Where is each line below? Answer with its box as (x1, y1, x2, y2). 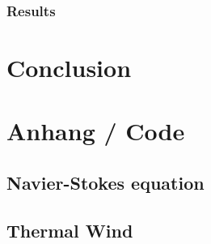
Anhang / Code (6, 114, 185, 148)
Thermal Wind (6, 217, 133, 242)
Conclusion (6, 51, 132, 84)
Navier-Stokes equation (6, 169, 205, 195)
